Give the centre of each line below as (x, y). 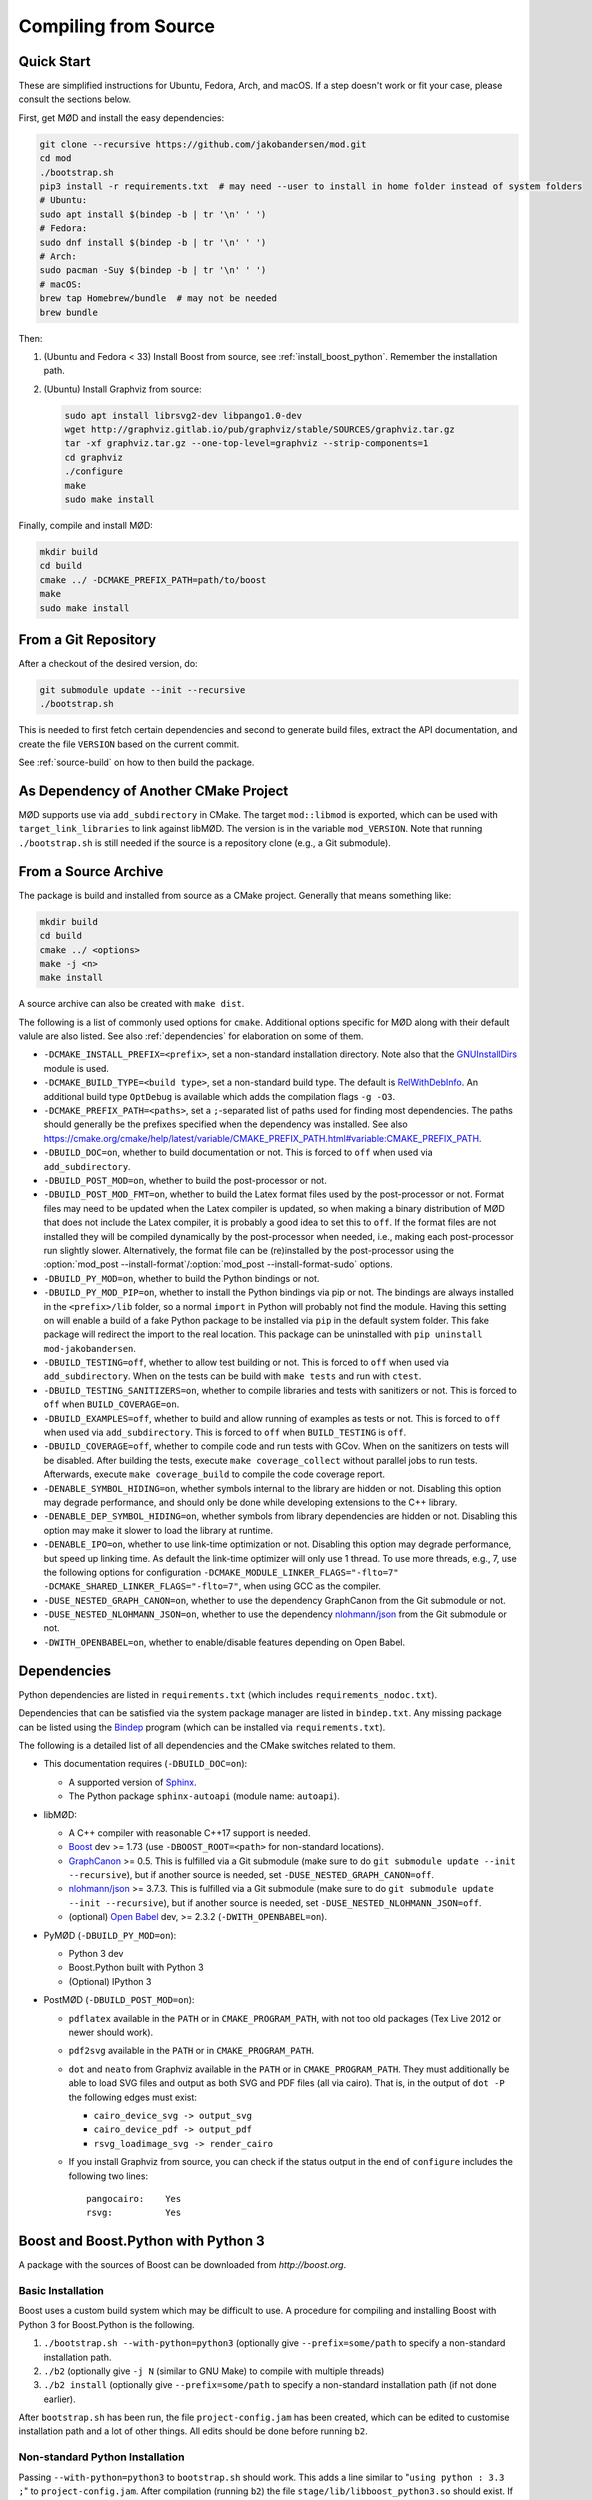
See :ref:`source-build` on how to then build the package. (136, 762)
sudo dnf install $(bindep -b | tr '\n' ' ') (153, 242)
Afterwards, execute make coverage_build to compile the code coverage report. (214, 1474)
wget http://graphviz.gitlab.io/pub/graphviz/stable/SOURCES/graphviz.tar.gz (259, 429)
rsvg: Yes (134, 2213)
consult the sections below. (75, 99)
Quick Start (54, 61)
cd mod (55, 158)
